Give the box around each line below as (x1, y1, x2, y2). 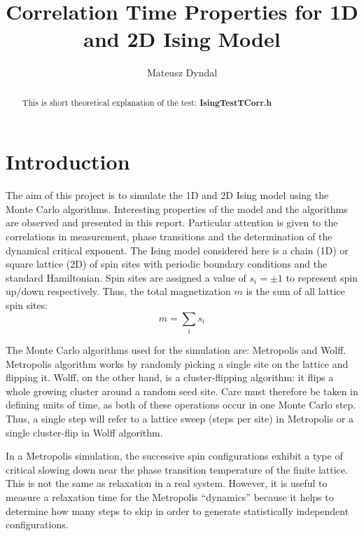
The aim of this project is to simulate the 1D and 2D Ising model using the (6, 188, 329, 202)
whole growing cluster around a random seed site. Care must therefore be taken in (6, 383, 358, 398)
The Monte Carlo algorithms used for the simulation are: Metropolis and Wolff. (6, 342, 346, 357)
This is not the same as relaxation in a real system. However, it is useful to (6, 476, 328, 490)
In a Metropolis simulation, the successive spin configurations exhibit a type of (6, 448, 343, 463)
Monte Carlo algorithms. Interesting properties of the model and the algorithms (6, 201, 348, 216)
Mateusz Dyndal (146, 65, 218, 80)
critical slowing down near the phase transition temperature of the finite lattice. (6, 462, 348, 476)
